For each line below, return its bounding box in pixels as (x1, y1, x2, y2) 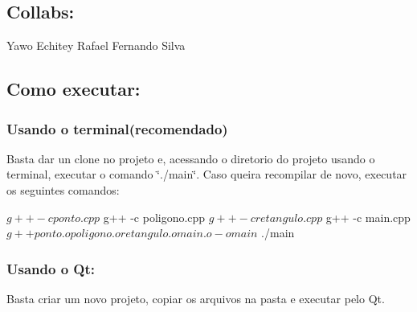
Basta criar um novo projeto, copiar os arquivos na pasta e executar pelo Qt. (6, 289, 385, 306)
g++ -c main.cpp (325, 208, 411, 225)
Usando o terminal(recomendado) (6, 118, 228, 138)
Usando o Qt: (6, 258, 95, 278)
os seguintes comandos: (6, 181, 120, 198)
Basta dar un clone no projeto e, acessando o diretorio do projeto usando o (6, 150, 375, 166)
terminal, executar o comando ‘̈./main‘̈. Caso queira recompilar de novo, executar (6, 166, 407, 183)
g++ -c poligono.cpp (103, 208, 206, 225)
